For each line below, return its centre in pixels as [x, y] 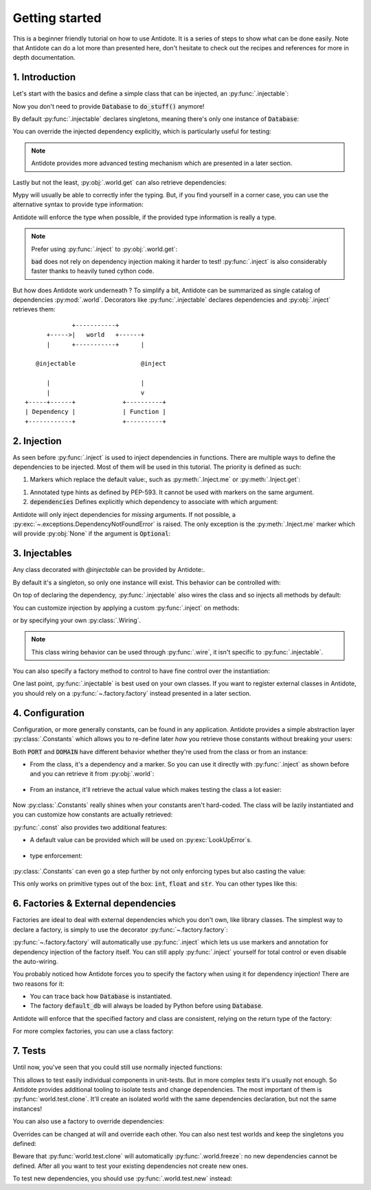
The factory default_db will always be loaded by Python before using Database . [147, 1006]
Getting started [57, 18]
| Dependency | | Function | [95, 412]
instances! [27, 1109]
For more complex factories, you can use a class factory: [93, 1031]
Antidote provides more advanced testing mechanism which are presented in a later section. [162, 163]
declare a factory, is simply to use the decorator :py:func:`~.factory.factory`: [120, 929]
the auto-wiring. [35, 961]
